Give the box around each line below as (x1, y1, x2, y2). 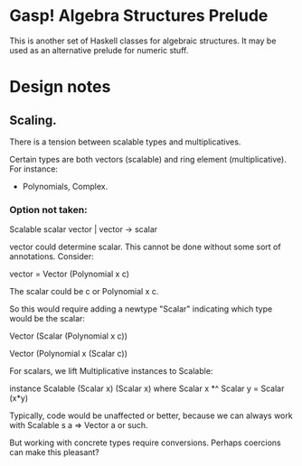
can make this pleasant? (9, 447, 99, 458)
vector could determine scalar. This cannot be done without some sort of (9, 241, 282, 253)
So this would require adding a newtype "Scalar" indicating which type (9, 303, 273, 314)
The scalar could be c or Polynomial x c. (9, 286, 159, 297)
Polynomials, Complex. (22, 181, 109, 191)
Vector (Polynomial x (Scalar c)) (9, 349, 128, 359)
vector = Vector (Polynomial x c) (9, 268, 129, 280)
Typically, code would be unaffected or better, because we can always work (9, 410, 293, 421)
